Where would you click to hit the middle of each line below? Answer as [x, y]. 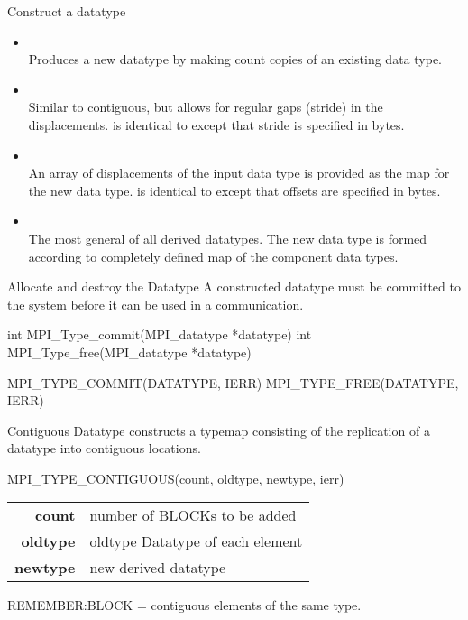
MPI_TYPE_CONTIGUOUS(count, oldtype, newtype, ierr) [176, 478]
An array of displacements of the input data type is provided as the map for [239, 173]
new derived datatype [158, 568]
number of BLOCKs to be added [193, 515]
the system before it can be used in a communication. [156, 304]
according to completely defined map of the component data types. [213, 256]
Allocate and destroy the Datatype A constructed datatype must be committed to [234, 287]
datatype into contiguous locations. [104, 448]
